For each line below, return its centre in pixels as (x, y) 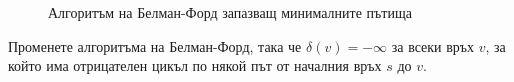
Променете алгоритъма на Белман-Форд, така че (155, 45)
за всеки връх (433, 45)
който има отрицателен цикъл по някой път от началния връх (195, 65)
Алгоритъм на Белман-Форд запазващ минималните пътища (230, 12)
